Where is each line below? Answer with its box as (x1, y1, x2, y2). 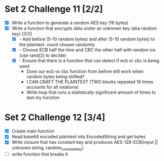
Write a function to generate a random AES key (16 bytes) (11, 20, 129, 26)
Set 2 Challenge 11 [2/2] (4, 3, 103, 15)
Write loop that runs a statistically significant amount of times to (26, 90, 156, 96)
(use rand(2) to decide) (19, 53, 66, 59)
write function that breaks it (11, 151, 68, 157)
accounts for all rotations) (26, 84, 79, 90)
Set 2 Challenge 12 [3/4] (4, 112, 105, 123)
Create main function (11, 128, 55, 134)
